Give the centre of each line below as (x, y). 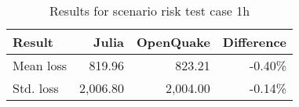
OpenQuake (173, 42)
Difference (255, 42)
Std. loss (36, 88)
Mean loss (40, 65)
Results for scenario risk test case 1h (149, 11)
